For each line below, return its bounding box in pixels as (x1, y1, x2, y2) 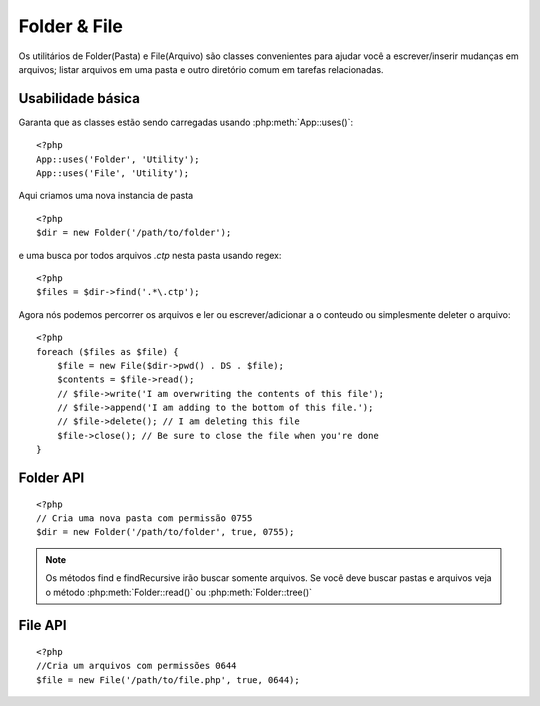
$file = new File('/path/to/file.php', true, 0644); (36, 674, 300, 685)
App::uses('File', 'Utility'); (36, 168, 190, 179)
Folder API (18, 470, 85, 487)
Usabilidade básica (18, 90, 140, 107)
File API (18, 617, 67, 634)
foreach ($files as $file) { (36, 346, 179, 357)
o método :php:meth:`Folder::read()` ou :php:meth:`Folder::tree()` (45, 586, 313, 598)
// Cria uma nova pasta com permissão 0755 (36, 513, 253, 524)
